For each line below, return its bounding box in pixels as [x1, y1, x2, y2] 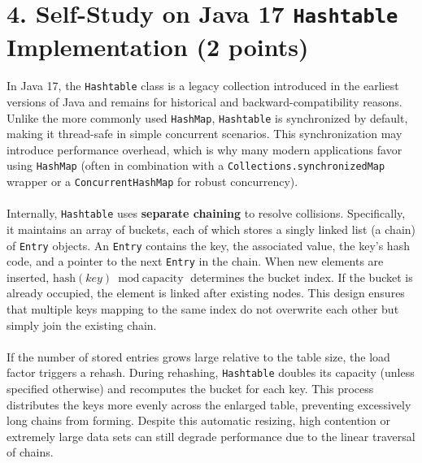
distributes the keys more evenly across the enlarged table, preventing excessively [7, 396, 411, 413]
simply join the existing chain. [7, 316, 157, 333]
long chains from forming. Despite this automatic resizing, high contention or [7, 412, 391, 429]
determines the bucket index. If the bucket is [190, 268, 413, 285]
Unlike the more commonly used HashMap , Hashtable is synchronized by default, [7, 109, 408, 126]
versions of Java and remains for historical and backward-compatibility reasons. [7, 93, 402, 110]
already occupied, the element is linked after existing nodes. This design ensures [7, 284, 405, 301]
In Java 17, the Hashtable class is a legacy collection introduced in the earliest [7, 77, 399, 94]
